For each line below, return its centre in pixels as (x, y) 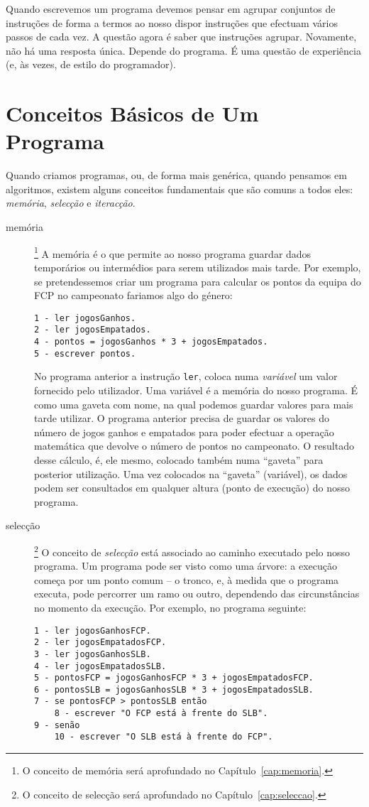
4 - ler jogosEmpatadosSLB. (100, 666)
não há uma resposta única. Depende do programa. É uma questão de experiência (183, 50)
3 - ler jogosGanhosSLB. (93, 654)
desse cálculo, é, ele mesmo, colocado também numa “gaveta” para (179, 459)
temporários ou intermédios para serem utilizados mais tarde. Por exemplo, (198, 267)
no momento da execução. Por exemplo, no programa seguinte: (170, 607)
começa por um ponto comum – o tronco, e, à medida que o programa (187, 579)
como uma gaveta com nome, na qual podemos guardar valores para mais (194, 404)
